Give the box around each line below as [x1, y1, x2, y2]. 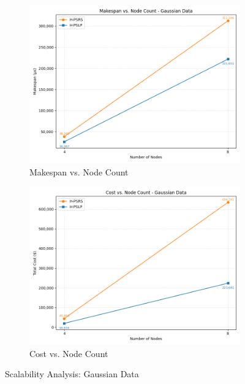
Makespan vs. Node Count [29, 165, 129, 178]
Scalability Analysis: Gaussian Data [5, 367, 139, 380]
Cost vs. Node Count [29, 347, 108, 359]
